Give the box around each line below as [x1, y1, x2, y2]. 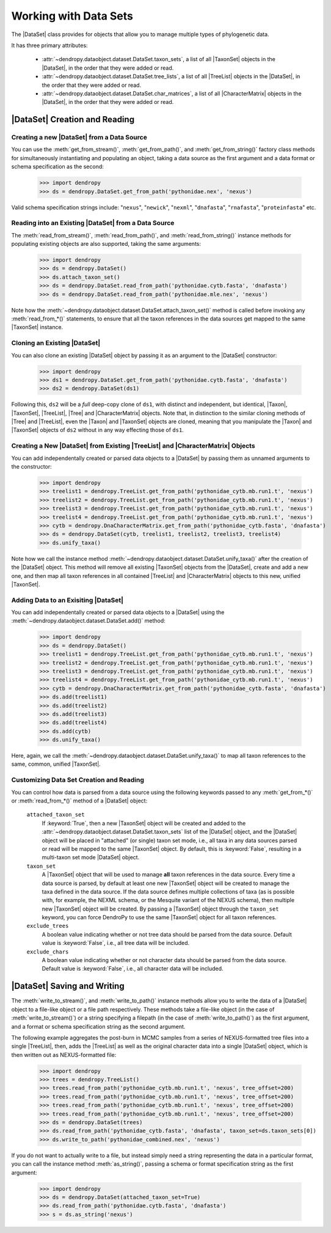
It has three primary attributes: [11, 42, 88, 49]
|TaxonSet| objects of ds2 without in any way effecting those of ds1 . [11, 426, 184, 434]
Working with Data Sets [11, 9, 134, 23]
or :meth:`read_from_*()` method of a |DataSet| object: [11, 797, 148, 804]
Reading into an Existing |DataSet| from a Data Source [11, 219, 175, 228]
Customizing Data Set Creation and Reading [11, 776, 145, 784]
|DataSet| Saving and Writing [11, 981, 125, 991]
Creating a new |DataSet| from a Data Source [11, 133, 148, 142]
